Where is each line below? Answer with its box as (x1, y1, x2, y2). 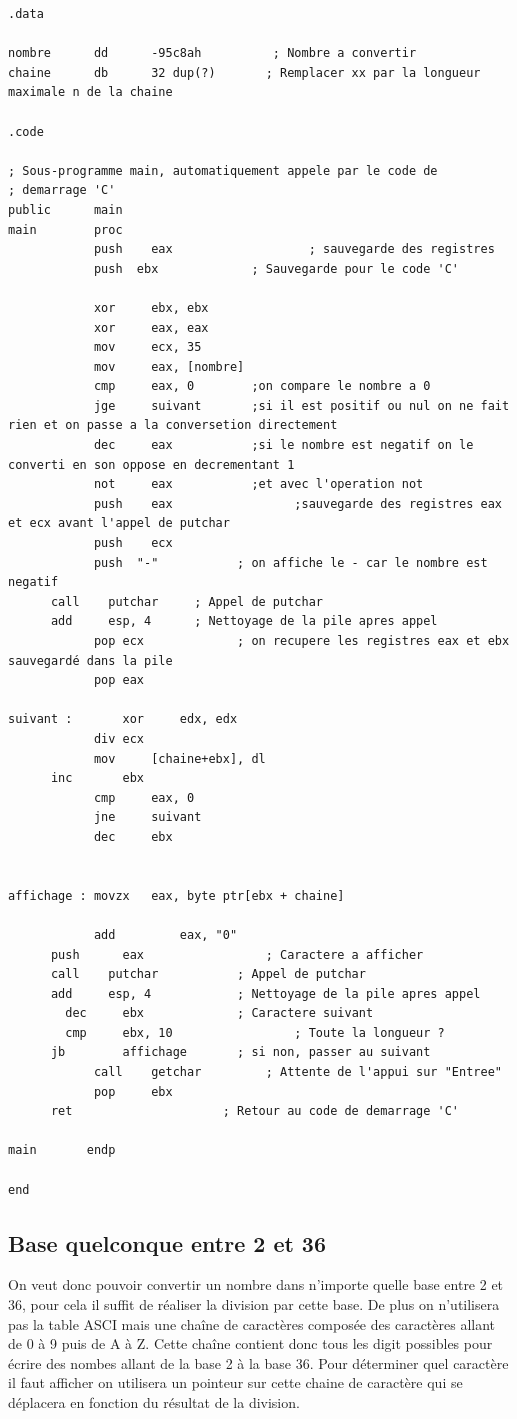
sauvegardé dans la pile (8, 653, 173, 668)
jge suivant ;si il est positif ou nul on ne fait (93, 398, 510, 413)
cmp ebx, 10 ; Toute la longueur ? (65, 1025, 445, 1040)
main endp (8, 1143, 116, 1158)
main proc (8, 222, 123, 237)
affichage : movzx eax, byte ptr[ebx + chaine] (8, 888, 345, 903)
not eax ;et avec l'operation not (93, 477, 424, 492)
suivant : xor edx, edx (8, 712, 238, 727)
